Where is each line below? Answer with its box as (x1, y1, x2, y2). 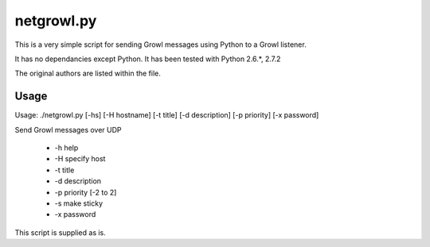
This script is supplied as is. (14, 227, 107, 237)
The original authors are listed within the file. (14, 68, 161, 79)
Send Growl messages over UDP (14, 125, 123, 134)
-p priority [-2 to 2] (54, 187, 117, 197)
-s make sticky (54, 199, 104, 208)
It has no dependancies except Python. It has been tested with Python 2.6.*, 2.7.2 (14, 54, 281, 64)
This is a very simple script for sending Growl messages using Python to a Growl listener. (14, 40, 307, 49)
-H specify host (54, 154, 106, 164)
